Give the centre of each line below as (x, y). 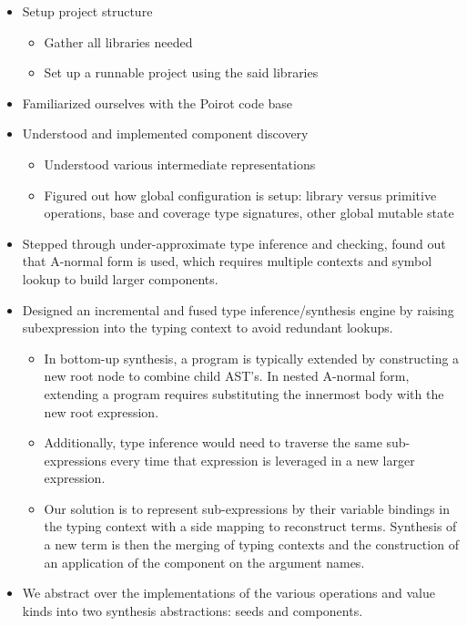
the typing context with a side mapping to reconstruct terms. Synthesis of (250, 526)
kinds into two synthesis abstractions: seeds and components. (193, 610)
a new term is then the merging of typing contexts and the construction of (251, 544)
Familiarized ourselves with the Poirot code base (157, 103)
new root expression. (102, 411)
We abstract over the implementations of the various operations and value (228, 593)
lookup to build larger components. (120, 278)
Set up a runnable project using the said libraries (181, 72)
